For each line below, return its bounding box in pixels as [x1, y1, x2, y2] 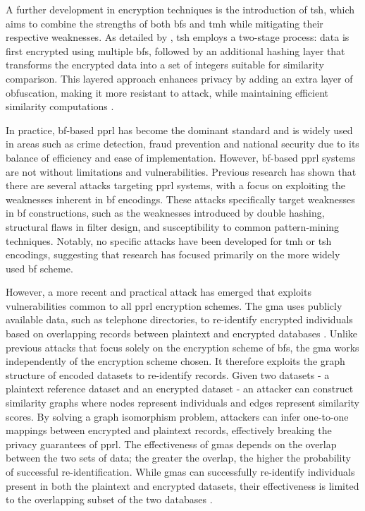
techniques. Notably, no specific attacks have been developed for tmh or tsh [6, 233, 332, 248]
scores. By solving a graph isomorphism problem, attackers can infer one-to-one [6, 409, 349, 423]
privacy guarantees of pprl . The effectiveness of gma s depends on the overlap [6, 436, 337, 451]
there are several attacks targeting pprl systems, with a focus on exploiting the [6, 178, 346, 193]
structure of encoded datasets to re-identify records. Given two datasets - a [6, 367, 330, 382]
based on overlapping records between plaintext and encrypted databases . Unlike [6, 326, 358, 341]
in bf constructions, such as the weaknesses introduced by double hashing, [6, 205, 325, 220]
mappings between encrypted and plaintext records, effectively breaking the [6, 423, 332, 438]
